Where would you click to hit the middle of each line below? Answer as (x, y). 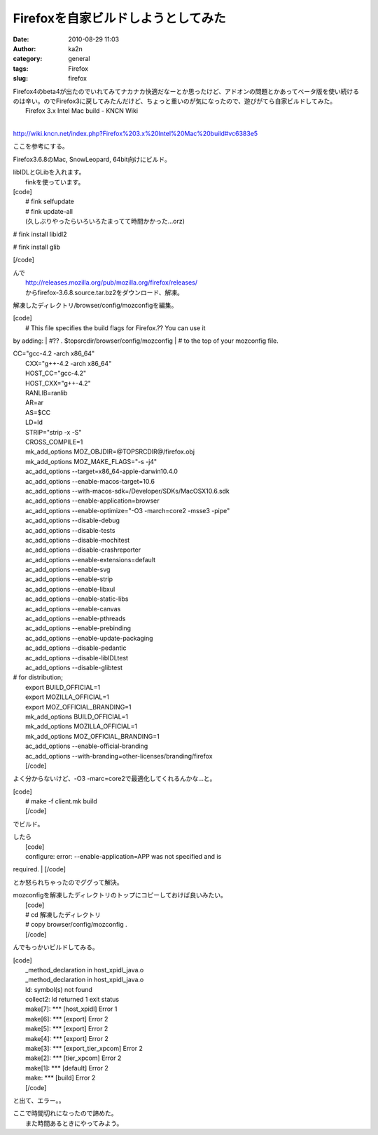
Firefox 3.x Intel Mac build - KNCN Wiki (82, 111)
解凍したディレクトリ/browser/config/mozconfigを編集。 (95, 305)
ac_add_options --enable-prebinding (78, 628)
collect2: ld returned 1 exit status (72, 1000)
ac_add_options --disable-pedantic (76, 648)
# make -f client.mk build (61, 801)
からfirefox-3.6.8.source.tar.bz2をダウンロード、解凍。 (104, 292)
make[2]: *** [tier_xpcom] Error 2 (73, 1058)
